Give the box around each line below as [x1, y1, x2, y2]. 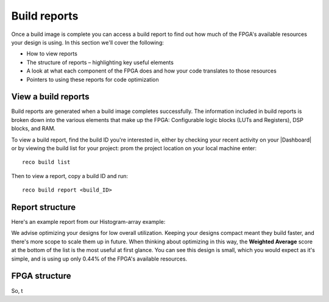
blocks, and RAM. [11, 125, 56, 132]
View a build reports [11, 92, 90, 102]
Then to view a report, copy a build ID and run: [11, 172, 128, 179]
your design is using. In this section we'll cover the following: [11, 38, 164, 46]
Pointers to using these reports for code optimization [26, 76, 159, 83]
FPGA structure [11, 271, 71, 281]
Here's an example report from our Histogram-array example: [11, 218, 166, 226]
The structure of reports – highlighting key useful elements [26, 59, 174, 66]
